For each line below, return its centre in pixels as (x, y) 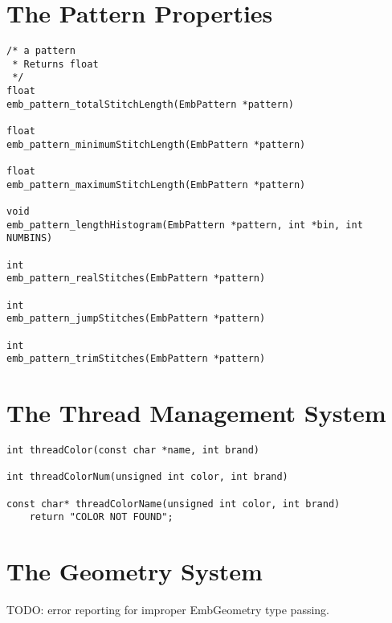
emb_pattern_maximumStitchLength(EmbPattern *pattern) (156, 184)
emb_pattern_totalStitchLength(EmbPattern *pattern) (150, 104)
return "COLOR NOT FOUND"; (101, 517)
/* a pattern (41, 51)
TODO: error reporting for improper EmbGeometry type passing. (168, 610)
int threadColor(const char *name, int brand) (133, 450)
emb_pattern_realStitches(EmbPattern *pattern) (136, 279)
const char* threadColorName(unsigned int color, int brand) (174, 504)
